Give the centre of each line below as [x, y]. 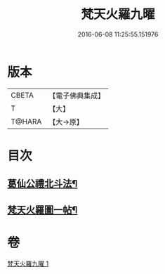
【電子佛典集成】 [77, 96]
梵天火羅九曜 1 [28, 263]
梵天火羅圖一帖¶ [42, 210]
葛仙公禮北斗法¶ [42, 184]
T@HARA [26, 122]
